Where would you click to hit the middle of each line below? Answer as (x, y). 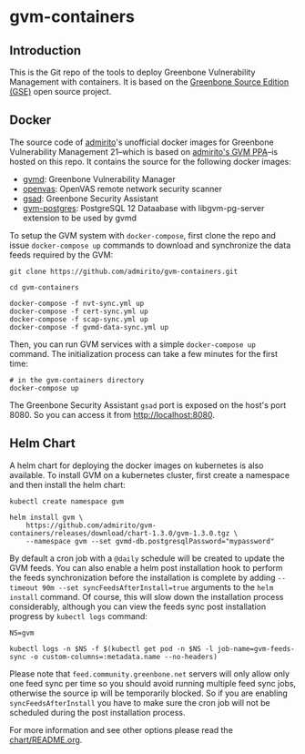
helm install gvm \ (46, 517)
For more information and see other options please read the (122, 729)
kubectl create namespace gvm (67, 501)
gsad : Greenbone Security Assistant (91, 199)
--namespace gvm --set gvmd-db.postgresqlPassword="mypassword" (150, 541)
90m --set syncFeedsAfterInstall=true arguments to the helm (158, 587)
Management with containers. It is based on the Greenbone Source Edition (149, 82)
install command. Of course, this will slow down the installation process (147, 596)
